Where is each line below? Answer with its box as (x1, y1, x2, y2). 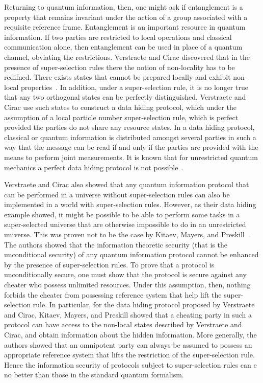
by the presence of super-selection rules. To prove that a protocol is (4, 259, 215, 269)
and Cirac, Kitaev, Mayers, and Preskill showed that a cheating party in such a (4, 309, 252, 320)
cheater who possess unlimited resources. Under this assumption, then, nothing (4, 279, 251, 290)
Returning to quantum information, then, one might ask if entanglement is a (4, 2, 243, 12)
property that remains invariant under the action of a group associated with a (4, 11, 248, 22)
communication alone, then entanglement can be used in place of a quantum (4, 41, 243, 52)
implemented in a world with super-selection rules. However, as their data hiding (4, 199, 256, 210)
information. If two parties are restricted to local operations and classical (4, 31, 232, 42)
